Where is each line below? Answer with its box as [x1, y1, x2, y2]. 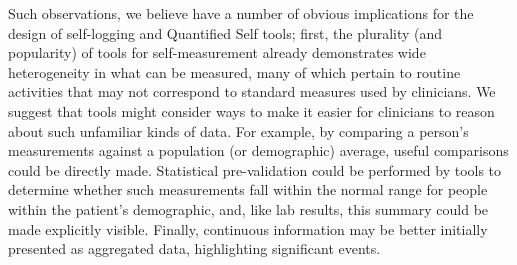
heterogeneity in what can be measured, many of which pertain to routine [8, 61, 461, 82]
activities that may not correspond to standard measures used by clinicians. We [8, 81, 496, 102]
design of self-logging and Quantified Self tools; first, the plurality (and [8, 22, 443, 43]
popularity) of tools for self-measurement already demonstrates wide [8, 42, 426, 63]
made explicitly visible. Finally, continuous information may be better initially [8, 218, 488, 239]
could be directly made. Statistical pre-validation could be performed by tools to [8, 159, 502, 180]
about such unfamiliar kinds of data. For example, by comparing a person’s [8, 120, 469, 141]
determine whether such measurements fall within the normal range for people [8, 179, 488, 200]
